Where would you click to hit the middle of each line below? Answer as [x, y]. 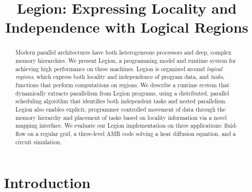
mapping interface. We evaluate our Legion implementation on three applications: [119, 125]
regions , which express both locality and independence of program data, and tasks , [120, 77]
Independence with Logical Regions [127, 27]
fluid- [231, 125]
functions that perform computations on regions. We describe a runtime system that [122, 85]
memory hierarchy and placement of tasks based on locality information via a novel [121, 117]
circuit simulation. [39, 142]
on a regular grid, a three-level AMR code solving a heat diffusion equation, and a [132, 133]
